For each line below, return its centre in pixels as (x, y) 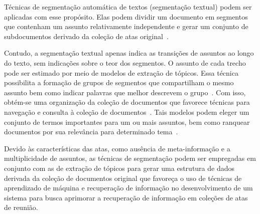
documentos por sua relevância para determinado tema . (91, 132)
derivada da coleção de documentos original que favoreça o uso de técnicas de (123, 178)
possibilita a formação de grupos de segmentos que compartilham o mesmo (119, 82)
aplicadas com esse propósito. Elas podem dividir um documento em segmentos (126, 16)
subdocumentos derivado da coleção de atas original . (86, 36)
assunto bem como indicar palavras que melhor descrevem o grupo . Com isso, (125, 92)
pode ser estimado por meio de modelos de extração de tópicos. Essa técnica (121, 72)
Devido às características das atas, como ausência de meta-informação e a (117, 148)
